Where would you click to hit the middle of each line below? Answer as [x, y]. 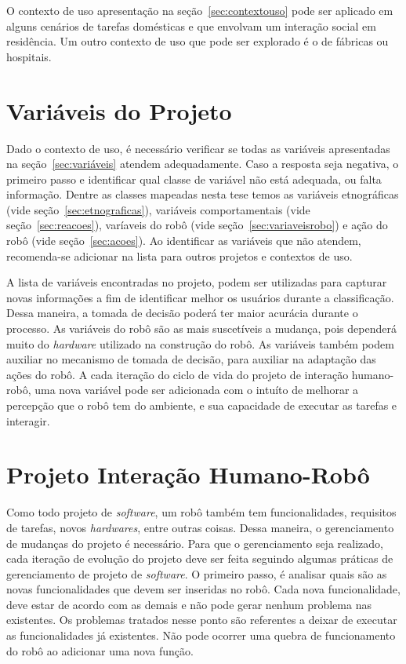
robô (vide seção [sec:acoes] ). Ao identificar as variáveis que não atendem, [184, 241]
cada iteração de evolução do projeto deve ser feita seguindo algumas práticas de [200, 558]
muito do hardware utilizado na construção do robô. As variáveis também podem [200, 343]
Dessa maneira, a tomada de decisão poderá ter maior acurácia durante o [182, 313]
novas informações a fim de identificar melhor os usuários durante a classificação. [200, 297]
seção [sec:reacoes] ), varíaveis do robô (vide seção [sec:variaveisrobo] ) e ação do [197, 225]
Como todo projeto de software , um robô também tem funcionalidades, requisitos [201, 512]
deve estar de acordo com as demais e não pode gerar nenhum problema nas [189, 604]
